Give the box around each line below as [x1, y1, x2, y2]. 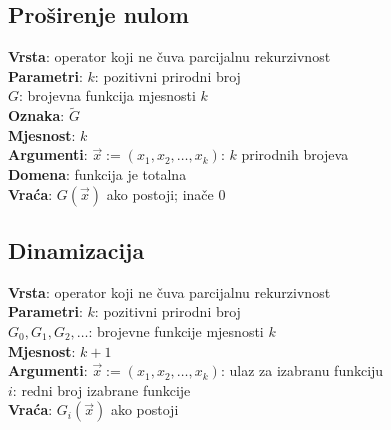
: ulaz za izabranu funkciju [220, 360, 384, 381]
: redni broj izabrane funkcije [12, 379, 191, 400]
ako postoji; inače [106, 183, 214, 204]
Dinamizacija [8, 234, 145, 265]
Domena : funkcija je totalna [8, 163, 187, 184]
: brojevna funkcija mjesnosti [19, 85, 196, 106]
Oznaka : [8, 105, 65, 126]
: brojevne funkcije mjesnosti [88, 320, 264, 341]
